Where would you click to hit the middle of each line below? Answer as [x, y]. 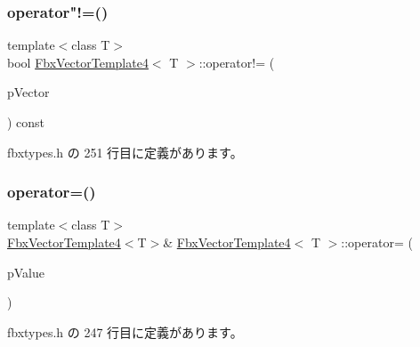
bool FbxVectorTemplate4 [78, 62]
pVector [28, 92]
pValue [26, 272]
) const [26, 122]
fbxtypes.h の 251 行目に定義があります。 [125, 152]
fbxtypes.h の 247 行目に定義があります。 [125, 331]
